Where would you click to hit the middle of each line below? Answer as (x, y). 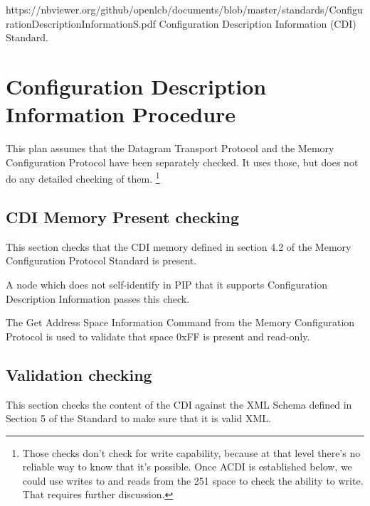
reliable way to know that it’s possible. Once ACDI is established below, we (187, 467)
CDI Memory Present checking (122, 216)
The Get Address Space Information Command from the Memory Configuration (180, 322)
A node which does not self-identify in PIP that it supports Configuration (166, 284)
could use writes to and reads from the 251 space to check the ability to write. (193, 480)
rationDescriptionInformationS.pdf (81, 23)
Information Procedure (121, 114)
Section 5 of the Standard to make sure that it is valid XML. (138, 418)
